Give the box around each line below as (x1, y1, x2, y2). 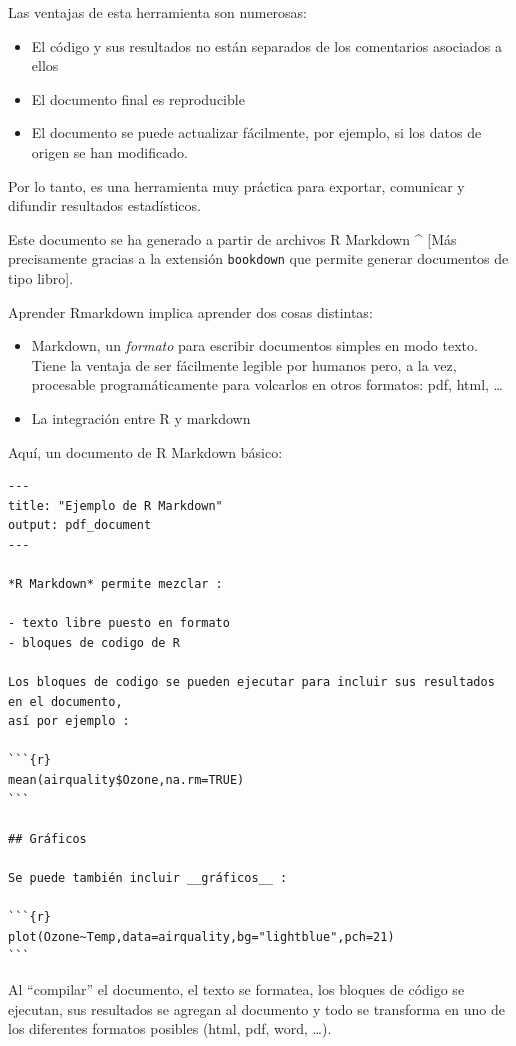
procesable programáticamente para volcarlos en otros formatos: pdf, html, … (31, 374, 503, 395)
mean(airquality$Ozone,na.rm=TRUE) (8, 773, 245, 788)
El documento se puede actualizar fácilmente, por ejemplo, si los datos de (31, 122, 482, 143)
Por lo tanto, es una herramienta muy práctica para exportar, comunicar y (8, 175, 465, 196)
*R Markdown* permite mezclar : (8, 577, 223, 592)
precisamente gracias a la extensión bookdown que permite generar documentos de (8, 248, 509, 269)
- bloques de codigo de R (8, 635, 180, 650)
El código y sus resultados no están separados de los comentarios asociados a (31, 35, 502, 56)
